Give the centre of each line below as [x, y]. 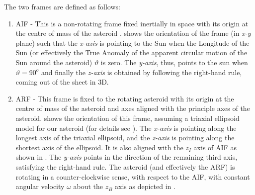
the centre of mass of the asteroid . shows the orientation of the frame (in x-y [133, 33]
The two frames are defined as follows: [62, 6]
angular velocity [40, 186]
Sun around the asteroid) [54, 62]
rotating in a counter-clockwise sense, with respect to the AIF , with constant [133, 176]
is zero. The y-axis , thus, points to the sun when [174, 62]
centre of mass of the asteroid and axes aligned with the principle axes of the [133, 108]
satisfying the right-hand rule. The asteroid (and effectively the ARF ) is [125, 166]
